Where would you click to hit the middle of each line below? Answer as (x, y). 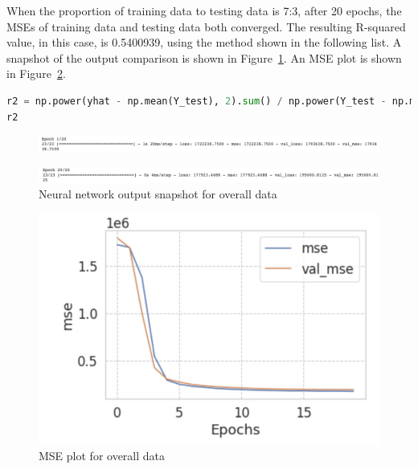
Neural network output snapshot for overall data (158, 194)
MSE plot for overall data (102, 456)
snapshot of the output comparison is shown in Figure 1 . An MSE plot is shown (204, 57)
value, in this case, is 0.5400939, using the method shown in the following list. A (204, 42)
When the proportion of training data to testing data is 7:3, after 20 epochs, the (204, 10)
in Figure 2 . (36, 73)
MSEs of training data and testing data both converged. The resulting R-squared (206, 26)
